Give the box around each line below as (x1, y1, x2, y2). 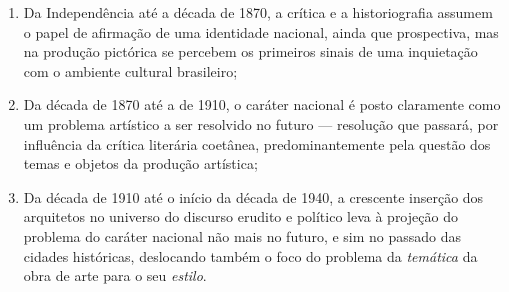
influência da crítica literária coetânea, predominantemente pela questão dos (23, 133, 491, 154)
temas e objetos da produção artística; (23, 153, 258, 174)
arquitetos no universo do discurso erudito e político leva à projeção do (23, 206, 458, 227)
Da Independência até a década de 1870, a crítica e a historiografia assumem (23, 2, 493, 22)
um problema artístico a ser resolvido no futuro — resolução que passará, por (23, 113, 499, 134)
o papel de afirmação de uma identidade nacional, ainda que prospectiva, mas (23, 21, 499, 42)
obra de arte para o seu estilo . (23, 265, 207, 286)
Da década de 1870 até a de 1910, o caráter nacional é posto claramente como (23, 94, 501, 115)
